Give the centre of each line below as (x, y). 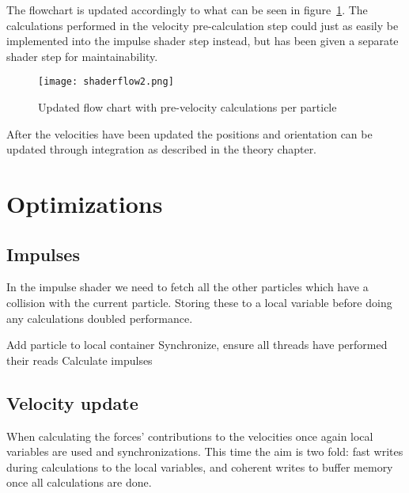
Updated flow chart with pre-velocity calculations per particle (187, 107)
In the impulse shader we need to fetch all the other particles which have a (187, 287)
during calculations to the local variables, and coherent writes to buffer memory (200, 466)
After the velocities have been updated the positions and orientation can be (189, 133)
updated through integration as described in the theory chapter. (162, 149)
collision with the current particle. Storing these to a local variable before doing (199, 302)
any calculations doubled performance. (100, 318)
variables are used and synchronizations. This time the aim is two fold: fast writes (205, 451)
